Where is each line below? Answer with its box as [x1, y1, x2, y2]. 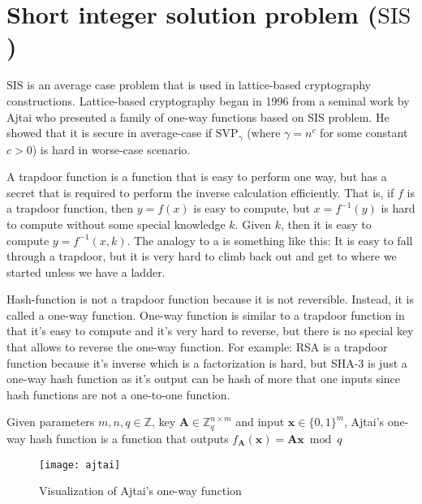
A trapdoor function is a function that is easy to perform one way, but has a [6, 168, 387, 185]
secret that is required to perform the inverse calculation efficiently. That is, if [6, 183, 394, 200]
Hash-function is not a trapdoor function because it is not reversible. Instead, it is [6, 291, 414, 308]
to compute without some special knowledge [6, 215, 226, 232]
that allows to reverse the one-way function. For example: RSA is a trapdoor [6, 338, 388, 355]
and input [235, 413, 285, 430]
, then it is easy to [281, 215, 372, 232]
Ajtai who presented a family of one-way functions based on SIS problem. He [6, 108, 390, 125]
